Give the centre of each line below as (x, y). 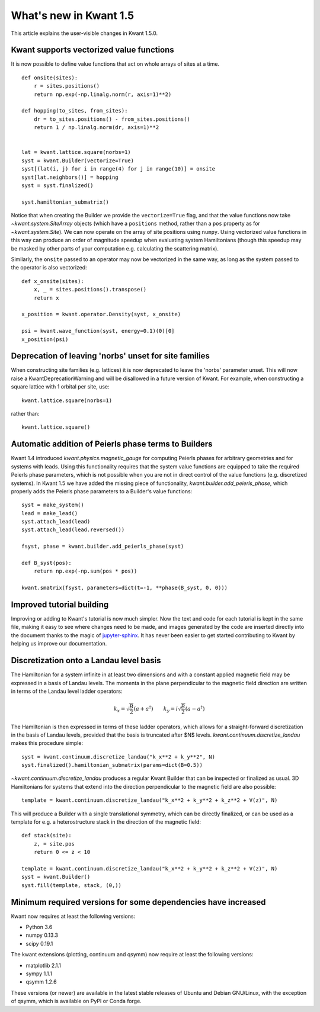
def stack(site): (47, 836)
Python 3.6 (39, 927)
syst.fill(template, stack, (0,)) (71, 885)
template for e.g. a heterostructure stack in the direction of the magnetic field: (106, 822)
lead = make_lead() (50, 513)
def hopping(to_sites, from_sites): (75, 111)
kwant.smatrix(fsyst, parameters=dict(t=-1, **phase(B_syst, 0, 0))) (125, 588)
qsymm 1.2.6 (41, 982)
